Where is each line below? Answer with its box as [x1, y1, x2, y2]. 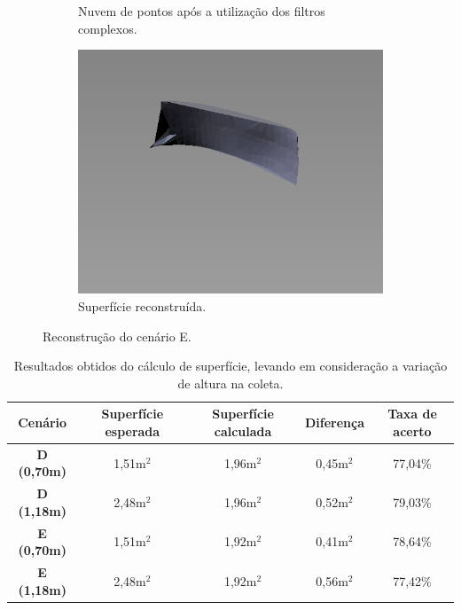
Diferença [304, 413, 364, 432]
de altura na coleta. [177, 373, 284, 392]
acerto [393, 421, 432, 440]
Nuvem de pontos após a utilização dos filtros [78, 2, 325, 20]
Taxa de [387, 404, 437, 423]
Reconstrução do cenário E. [43, 326, 191, 345]
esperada [105, 421, 160, 440]
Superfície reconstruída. [78, 296, 207, 315]
